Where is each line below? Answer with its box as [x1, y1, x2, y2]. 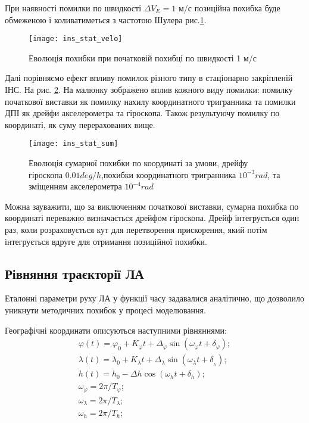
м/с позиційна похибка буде [178, 2, 280, 14]
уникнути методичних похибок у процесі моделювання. [5, 304, 206, 316]
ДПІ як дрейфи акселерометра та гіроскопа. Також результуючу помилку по [5, 107, 280, 119]
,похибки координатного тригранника [101, 168, 236, 181]
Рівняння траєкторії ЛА [5, 264, 144, 282]
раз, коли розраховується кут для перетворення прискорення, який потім [5, 223, 267, 236]
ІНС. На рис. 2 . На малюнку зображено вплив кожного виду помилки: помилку [5, 83, 293, 96]
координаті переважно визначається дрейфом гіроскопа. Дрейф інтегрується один [5, 211, 299, 224]
